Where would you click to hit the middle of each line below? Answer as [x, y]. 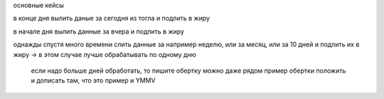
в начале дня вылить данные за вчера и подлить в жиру [99, 31]
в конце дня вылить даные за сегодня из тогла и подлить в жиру [111, 19]
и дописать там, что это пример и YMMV [93, 80]
